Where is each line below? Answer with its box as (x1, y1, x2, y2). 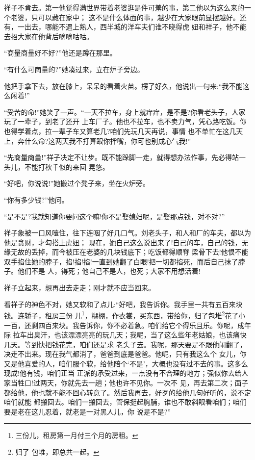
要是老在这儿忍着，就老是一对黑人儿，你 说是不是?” (4, 406, 171, 416)
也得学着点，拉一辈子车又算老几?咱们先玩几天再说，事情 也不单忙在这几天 (4, 126, 243, 136)
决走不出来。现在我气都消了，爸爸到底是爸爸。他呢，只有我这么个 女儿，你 (4, 349, 247, 359)
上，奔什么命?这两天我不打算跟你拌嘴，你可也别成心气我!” (4, 135, 191, 146)
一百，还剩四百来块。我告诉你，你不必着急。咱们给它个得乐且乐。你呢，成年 (4, 320, 251, 330)
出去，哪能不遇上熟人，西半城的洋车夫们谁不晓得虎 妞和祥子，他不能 (24, 22, 247, 32)
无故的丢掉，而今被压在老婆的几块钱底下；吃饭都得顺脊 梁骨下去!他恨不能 (10, 247, 249, 257)
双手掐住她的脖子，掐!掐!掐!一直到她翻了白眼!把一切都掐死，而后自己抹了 (4, 256, 238, 266)
